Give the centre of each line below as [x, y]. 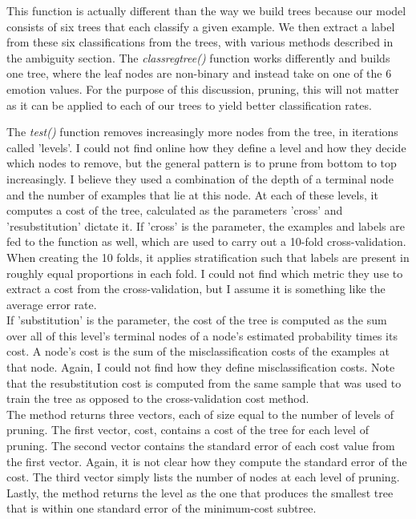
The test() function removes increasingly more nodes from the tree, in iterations [202, 132]
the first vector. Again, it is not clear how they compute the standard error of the [207, 461]
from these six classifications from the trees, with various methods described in [200, 42]
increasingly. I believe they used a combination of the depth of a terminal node [200, 178]
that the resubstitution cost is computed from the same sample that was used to [204, 382]
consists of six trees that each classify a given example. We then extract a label [201, 26]
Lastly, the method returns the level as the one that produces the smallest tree [200, 492]
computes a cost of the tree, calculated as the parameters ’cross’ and [175, 210]
